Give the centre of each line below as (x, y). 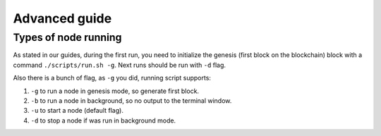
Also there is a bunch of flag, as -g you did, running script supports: (112, 78)
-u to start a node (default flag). (77, 111)
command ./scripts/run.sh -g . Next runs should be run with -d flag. (119, 65)
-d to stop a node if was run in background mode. (103, 120)
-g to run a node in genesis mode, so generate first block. (115, 91)
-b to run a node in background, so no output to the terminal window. (131, 100)
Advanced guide (62, 18)
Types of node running (67, 37)
